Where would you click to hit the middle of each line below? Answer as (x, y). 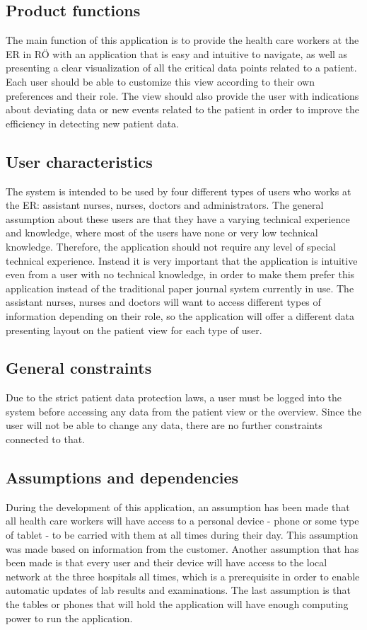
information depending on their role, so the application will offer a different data (180, 315)
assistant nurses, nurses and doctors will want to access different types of (163, 302)
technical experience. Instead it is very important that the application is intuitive (182, 260)
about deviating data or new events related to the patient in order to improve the (182, 109)
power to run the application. (69, 618)
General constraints (79, 368)
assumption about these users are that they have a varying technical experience (178, 218)
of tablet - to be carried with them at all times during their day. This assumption (182, 535)
